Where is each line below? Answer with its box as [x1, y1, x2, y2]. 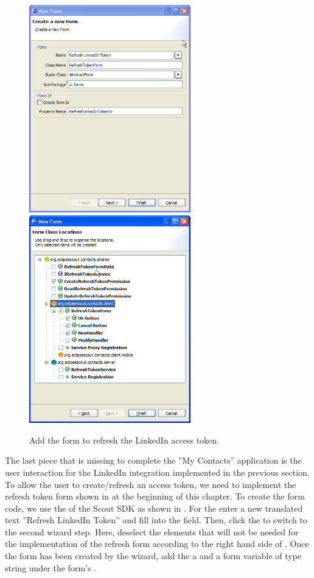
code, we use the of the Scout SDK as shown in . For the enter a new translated [5, 501, 303, 514]
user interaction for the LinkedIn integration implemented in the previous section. [5, 465, 310, 478]
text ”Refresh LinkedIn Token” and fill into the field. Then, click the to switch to [5, 514, 307, 526]
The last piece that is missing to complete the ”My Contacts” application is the [5, 454, 302, 467]
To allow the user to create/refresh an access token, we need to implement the [5, 478, 296, 490]
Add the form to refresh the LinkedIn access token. [29, 433, 220, 446]
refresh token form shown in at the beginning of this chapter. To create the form [5, 490, 305, 503]
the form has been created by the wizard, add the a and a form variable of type [5, 549, 302, 562]
